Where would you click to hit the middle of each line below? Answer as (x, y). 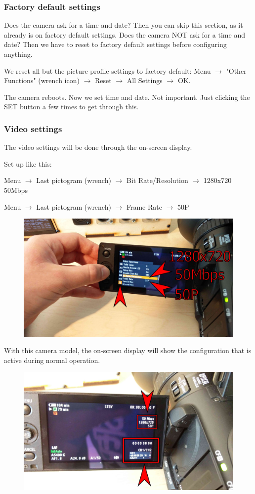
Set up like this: (28, 163)
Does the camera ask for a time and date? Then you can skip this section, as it (124, 25)
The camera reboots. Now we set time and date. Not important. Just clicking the (127, 97)
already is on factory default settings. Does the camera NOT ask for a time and (125, 34)
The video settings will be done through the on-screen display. (98, 147)
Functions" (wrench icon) (42, 80)
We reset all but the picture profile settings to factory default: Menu (107, 70)
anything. (18, 54)
